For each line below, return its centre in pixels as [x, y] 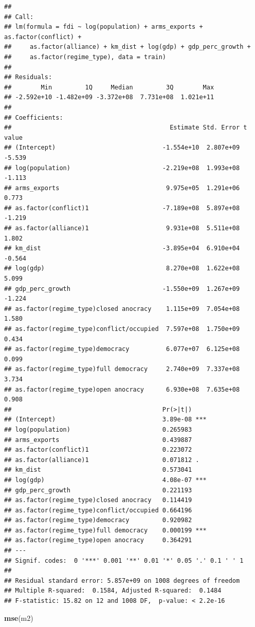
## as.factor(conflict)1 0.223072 [98, 450]
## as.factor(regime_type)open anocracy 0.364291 [98, 540]
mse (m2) [19, 617]
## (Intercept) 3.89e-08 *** [105, 420]
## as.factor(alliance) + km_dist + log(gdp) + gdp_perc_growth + [128, 47]
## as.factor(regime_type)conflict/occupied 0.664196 [98, 510]
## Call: [19, 17]
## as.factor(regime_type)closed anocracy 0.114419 [98, 500]
